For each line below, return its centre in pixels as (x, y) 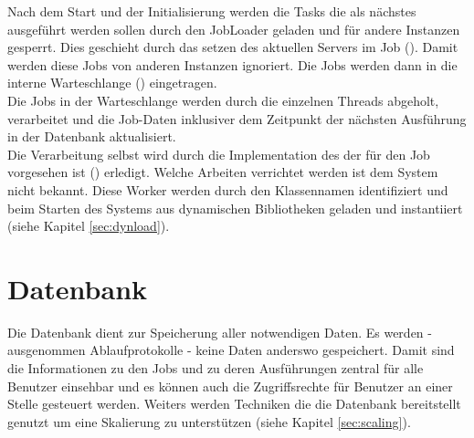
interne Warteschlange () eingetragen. (112, 83)
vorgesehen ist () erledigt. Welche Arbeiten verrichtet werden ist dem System (223, 172)
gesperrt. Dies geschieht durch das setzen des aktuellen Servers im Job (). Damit (233, 47)
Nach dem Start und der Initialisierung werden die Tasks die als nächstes (212, 11)
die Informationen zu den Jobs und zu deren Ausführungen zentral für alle (216, 368)
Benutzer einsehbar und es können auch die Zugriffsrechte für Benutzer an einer (230, 386)
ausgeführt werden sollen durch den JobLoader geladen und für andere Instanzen (234, 29)
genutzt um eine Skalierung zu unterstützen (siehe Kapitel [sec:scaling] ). (209, 421)
